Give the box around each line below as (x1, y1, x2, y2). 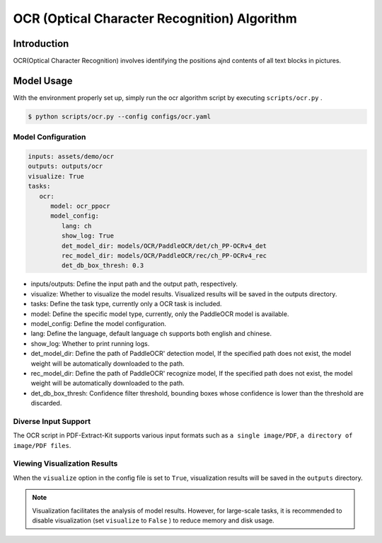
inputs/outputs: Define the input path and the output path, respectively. (30, 280, 238, 289)
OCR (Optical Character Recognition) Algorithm (13, 11, 297, 26)
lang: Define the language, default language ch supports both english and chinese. (30, 330, 272, 338)
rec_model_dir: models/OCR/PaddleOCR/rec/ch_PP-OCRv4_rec (61, 252, 267, 259)
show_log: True (61, 232, 115, 240)
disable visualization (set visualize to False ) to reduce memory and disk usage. (32, 516, 275, 525)
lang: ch (61, 222, 92, 230)
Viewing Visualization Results (13, 459, 118, 469)
